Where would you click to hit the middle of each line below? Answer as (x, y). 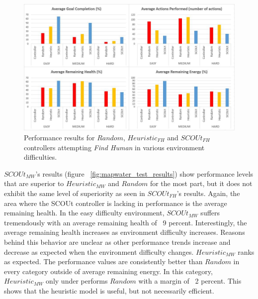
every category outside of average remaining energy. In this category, (108, 271)
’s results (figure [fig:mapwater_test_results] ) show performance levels (144, 173)
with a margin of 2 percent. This (190, 281)
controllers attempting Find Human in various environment (114, 147)
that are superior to (34, 183)
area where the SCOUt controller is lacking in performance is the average (116, 203)
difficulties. (41, 157)
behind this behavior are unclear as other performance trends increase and (117, 242)
